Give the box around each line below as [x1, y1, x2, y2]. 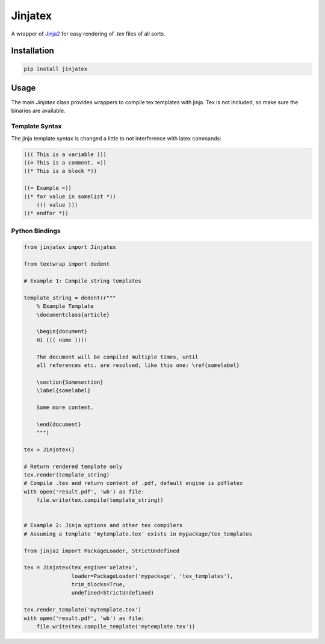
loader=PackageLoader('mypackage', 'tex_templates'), [71, 572, 234, 580]
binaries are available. [11, 107, 66, 114]
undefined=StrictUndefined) [71, 589, 155, 596]
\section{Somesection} [36, 378, 104, 386]
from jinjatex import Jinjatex [23, 244, 117, 251]
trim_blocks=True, [71, 581, 126, 588]
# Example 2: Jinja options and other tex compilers [23, 522, 183, 529]
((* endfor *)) [23, 210, 69, 217]
